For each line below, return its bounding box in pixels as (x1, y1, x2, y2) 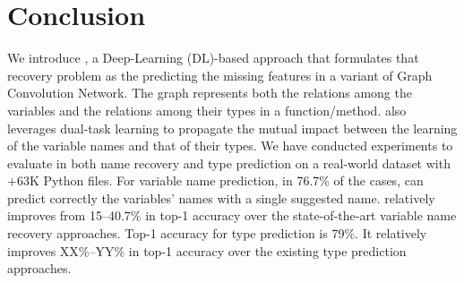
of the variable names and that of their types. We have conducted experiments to (7, 136, 453, 155)
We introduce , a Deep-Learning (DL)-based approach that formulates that (7, 48, 419, 67)
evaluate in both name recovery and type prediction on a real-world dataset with (7, 153, 451, 172)
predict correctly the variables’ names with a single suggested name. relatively (7, 188, 435, 207)
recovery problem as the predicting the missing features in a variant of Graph (7, 65, 433, 84)
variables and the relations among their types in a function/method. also (7, 100, 407, 119)
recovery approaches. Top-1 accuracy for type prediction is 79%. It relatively (7, 224, 427, 243)
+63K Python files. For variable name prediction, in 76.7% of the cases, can (7, 171, 424, 190)
